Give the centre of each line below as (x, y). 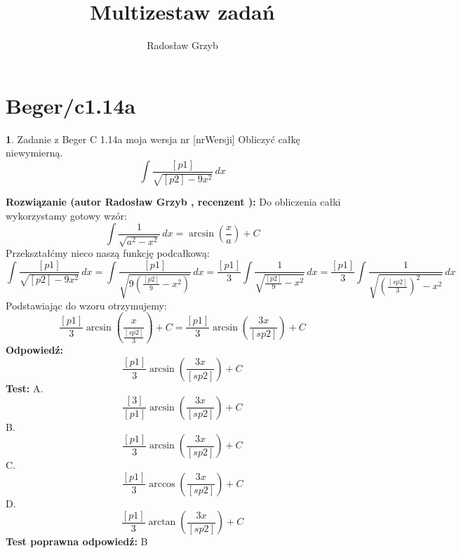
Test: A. (25, 388)
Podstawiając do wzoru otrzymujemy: (86, 305)
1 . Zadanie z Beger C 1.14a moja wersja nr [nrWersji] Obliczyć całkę (153, 139)
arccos (162, 484)
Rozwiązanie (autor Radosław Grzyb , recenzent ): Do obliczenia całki (173, 202)
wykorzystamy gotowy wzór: (66, 215)
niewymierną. (34, 153)
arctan (162, 522)
